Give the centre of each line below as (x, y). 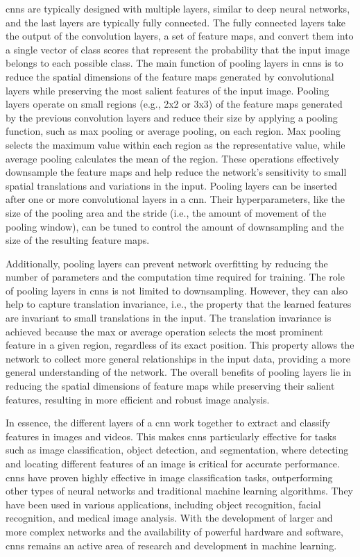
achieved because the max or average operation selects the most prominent (164, 331)
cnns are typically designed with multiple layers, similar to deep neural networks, (178, 8)
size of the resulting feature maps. (78, 240)
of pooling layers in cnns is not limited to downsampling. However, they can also (177, 290)
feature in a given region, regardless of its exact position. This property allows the (180, 345)
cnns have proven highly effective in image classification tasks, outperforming (169, 477)
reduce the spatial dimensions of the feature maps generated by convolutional (170, 76)
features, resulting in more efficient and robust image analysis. (138, 399)
